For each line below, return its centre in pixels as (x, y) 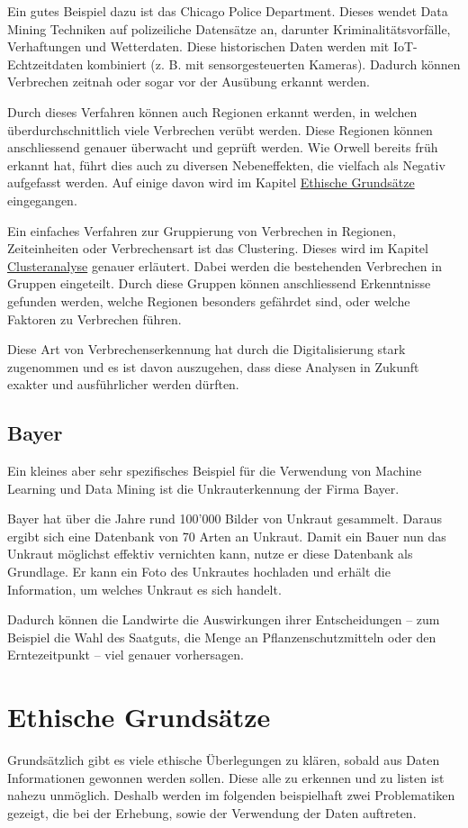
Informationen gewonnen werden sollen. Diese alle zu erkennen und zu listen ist (226, 777)
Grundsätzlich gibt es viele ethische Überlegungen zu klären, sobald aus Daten (224, 760)
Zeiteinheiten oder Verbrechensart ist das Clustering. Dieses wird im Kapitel (218, 248)
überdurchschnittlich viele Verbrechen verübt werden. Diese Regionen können (220, 129)
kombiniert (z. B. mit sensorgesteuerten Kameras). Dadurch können (274, 64)
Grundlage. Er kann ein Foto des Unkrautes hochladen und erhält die (199, 572)
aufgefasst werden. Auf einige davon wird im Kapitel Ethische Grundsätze (211, 182)
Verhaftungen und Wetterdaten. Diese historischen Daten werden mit (198, 46)
